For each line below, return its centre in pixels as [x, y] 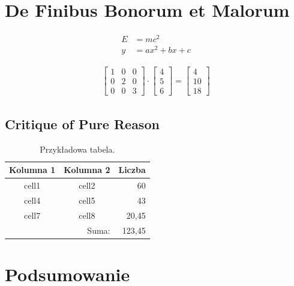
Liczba [132, 170]
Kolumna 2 [87, 170]
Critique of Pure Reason [82, 123]
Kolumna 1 [32, 170]
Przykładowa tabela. [77, 149]
